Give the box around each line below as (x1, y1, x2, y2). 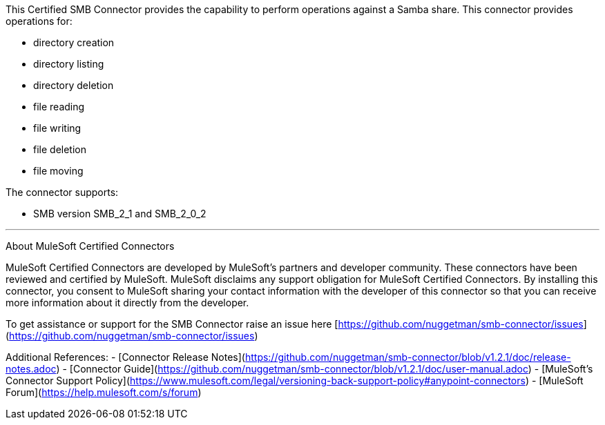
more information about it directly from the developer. (6, 297, 249, 308)
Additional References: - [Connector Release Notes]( (6, 351, 245, 363)
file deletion (33, 144, 86, 155)
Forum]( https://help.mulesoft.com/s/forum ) (6, 386, 202, 398)
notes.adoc (6, 363, 57, 375)
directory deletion (33, 79, 114, 91)
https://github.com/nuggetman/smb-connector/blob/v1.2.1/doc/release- (244, 351, 571, 363)
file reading (33, 101, 85, 112)
